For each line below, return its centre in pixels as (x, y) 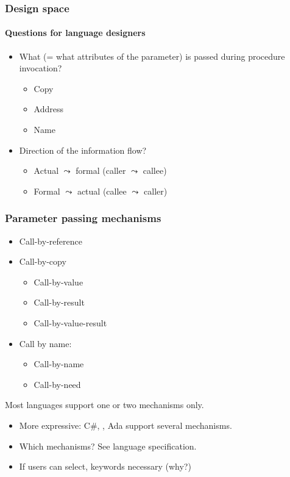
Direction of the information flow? (83, 150)
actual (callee (102, 191)
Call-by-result (59, 302)
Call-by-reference (51, 241)
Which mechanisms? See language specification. (108, 446)
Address (49, 109)
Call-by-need (57, 384)
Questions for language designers (75, 33)
